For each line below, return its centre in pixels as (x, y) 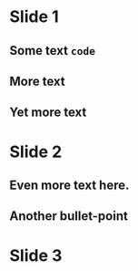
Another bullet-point (69, 216)
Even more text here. (69, 185)
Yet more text (48, 113)
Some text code (52, 51)
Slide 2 (36, 151)
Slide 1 (34, 17)
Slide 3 (36, 255)
